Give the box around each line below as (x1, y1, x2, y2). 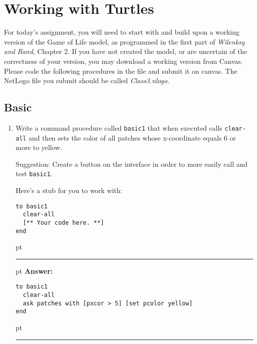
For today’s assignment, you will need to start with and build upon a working (4, 27, 240, 37)
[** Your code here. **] (23, 219, 104, 226)
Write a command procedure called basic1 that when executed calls (15, 122, 222, 133)
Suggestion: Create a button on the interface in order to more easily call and (15, 158, 248, 169)
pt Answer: (15, 265, 53, 276)
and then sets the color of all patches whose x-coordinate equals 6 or (28, 132, 236, 143)
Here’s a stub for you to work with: (15, 185, 123, 196)
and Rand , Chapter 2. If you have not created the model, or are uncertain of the (4, 46, 247, 56)
